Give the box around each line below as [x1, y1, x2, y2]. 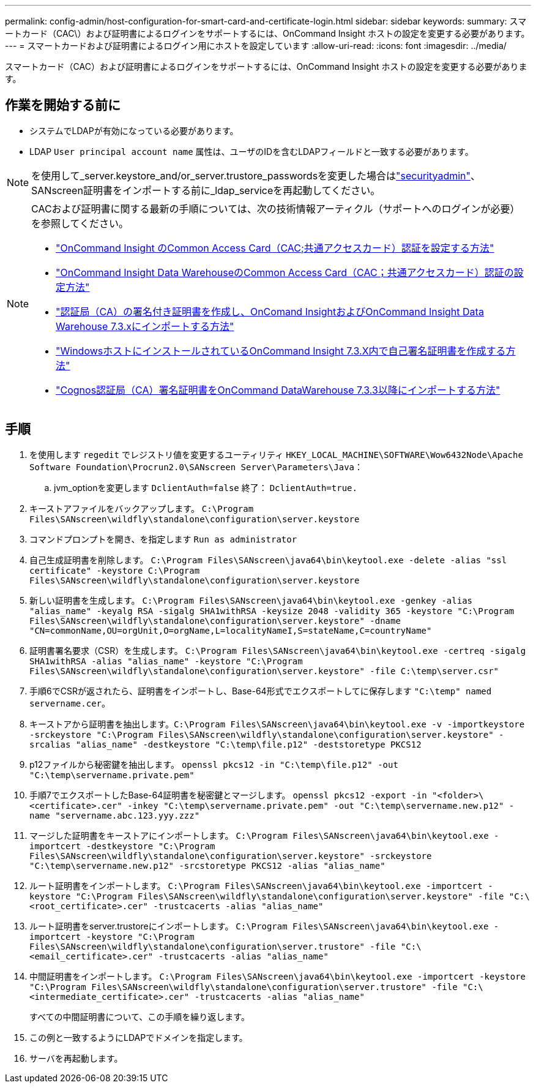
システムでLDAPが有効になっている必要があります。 [29, 125, 239, 136]
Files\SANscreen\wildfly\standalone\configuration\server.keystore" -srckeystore [29, 850, 432, 861]
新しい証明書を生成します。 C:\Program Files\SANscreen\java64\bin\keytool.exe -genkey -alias [29, 595, 472, 606]
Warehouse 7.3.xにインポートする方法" [56, 320, 234, 332]
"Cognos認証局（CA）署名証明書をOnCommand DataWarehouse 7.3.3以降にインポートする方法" [56, 383, 501, 396]
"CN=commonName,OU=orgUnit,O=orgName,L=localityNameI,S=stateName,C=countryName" [29, 625, 432, 636]
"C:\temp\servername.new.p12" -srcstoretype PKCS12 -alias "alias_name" [29, 860, 385, 871]
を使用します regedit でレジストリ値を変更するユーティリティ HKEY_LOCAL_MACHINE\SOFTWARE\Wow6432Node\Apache [29, 449, 523, 460]
